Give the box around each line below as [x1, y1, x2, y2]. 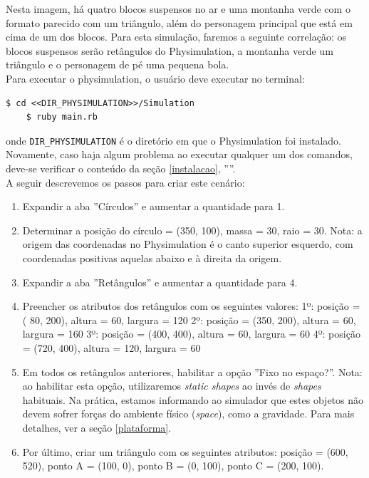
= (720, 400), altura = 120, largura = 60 [22, 340, 201, 355]
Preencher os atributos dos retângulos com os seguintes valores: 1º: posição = [22, 298, 360, 313]
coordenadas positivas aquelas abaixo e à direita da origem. [22, 250, 282, 265]
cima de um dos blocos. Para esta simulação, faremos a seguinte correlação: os [6, 29, 346, 44]
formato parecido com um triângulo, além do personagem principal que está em [6, 15, 353, 30]
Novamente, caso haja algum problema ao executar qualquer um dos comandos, [6, 147, 353, 162]
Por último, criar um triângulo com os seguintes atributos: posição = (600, [22, 444, 348, 459]
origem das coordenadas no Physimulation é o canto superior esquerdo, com [22, 237, 353, 251]
